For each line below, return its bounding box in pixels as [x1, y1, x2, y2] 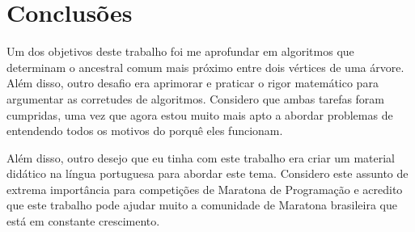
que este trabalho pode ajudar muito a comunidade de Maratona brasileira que [6, 196, 397, 213]
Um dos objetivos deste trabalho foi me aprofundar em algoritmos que [6, 43, 354, 60]
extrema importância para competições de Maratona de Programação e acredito [6, 180, 403, 197]
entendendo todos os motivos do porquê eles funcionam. [6, 122, 283, 139]
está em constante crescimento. [6, 213, 160, 230]
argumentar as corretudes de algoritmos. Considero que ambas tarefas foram [6, 90, 385, 107]
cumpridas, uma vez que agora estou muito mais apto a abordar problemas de [6, 106, 393, 123]
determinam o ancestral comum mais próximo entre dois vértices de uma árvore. [6, 58, 404, 75]
